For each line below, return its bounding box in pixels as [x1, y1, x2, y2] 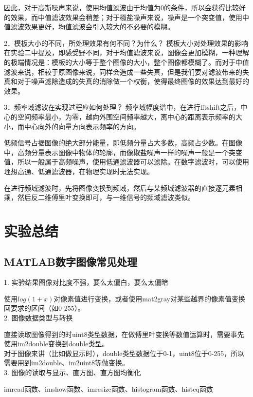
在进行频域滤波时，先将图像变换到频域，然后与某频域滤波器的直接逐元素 [4, 182, 235, 193]
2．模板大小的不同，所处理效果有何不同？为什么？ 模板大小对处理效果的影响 [4, 38, 248, 48]
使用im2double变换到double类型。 [4, 338, 109, 349]
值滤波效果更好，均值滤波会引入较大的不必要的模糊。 [4, 21, 174, 32]
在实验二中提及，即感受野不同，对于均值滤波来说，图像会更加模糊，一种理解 [4, 47, 249, 58]
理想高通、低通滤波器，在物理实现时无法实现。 [4, 166, 154, 176]
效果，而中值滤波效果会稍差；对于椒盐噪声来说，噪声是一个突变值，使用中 [10, 12, 249, 22]
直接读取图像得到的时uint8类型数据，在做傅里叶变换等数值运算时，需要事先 [4, 329, 244, 339]
